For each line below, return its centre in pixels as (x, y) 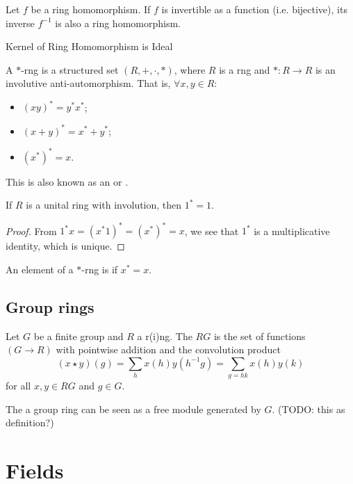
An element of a (40, 269)
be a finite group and (79, 336)
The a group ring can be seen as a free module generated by (133, 409)
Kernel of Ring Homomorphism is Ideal (89, 46)
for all (18, 386)
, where (190, 69)
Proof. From (31, 231)
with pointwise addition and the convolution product (168, 349)
